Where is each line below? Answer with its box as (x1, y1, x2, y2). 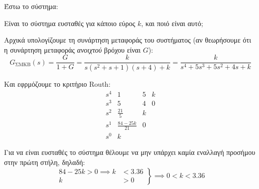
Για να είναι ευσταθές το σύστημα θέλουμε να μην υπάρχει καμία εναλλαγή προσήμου (4, 147, 255, 157)
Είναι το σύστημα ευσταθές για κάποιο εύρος (4, 18, 136, 28)
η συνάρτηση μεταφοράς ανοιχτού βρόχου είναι (4, 44, 141, 55)
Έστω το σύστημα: (4, 1, 58, 11)
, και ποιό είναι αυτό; (141, 18, 203, 28)
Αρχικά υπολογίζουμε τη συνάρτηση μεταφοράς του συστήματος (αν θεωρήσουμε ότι (4, 35, 251, 45)
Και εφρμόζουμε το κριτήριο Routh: (4, 79, 111, 89)
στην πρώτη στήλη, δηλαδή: (4, 157, 85, 167)
